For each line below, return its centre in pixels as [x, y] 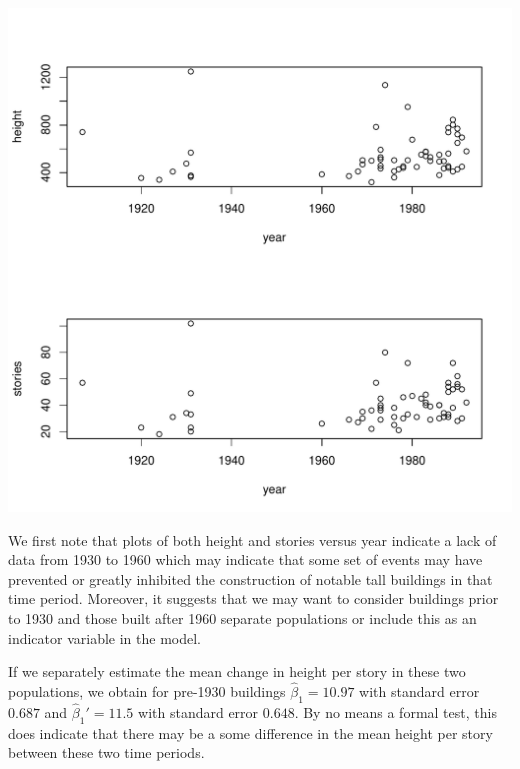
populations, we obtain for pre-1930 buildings [147, 690]
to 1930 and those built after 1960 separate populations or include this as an [242, 617]
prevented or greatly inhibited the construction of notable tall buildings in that [250, 578]
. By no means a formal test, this [395, 711]
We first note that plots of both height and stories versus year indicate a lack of [252, 539]
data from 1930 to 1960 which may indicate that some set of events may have [245, 559]
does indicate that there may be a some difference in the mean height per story [250, 732]
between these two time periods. [106, 752]
